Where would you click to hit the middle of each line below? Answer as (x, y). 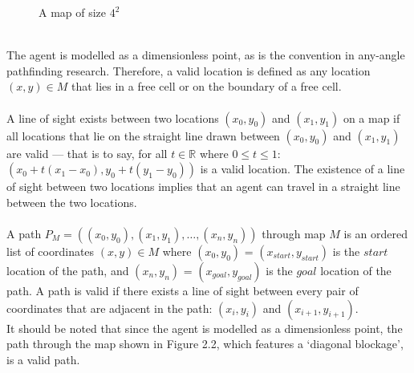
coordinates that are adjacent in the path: (110, 308)
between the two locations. (72, 202)
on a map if (371, 118)
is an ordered (376, 233)
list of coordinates (51, 251)
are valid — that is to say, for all (87, 153)
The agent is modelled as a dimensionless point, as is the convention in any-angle (206, 55)
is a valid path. (43, 359)
